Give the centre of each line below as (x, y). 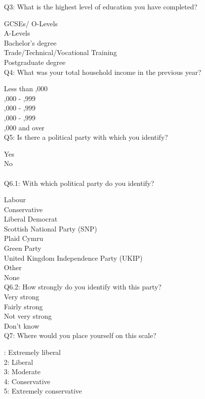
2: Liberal (19, 362)
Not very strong (28, 316)
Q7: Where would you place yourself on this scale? (80, 335)
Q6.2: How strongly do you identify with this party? (83, 287)
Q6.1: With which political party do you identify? (79, 183)
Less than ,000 (26, 88)
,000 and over (24, 127)
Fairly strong (23, 306)
